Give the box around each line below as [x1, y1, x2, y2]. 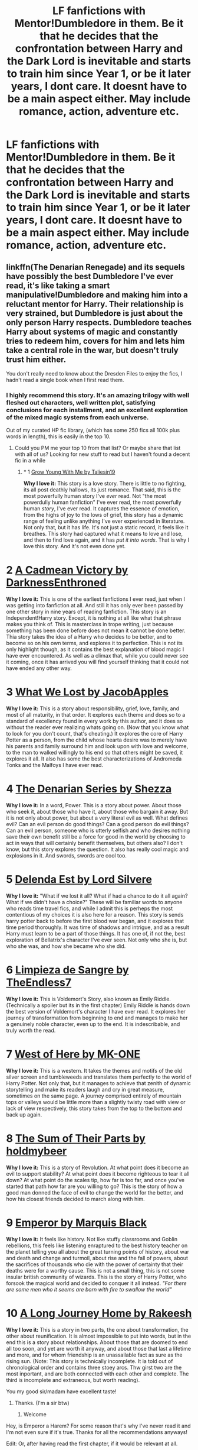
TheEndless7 [6, 976, 72, 989]
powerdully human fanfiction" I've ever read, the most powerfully [23, 499, 181, 506]
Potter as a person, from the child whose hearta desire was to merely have [6, 736, 187, 743]
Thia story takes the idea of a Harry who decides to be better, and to [6, 633, 173, 640]
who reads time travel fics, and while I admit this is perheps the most [6, 905, 173, 912]
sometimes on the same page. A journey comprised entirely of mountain [6, 1092, 181, 1099]
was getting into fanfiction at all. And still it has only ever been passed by [6, 602, 184, 609]
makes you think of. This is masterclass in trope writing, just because [6, 621, 174, 628]
